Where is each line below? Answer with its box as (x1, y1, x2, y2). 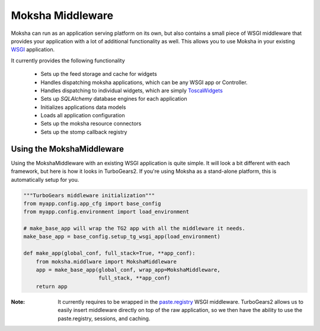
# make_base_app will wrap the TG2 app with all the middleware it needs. (23, 225, 246, 232)
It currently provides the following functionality (11, 57, 126, 64)
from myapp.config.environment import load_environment (23, 208, 190, 216)
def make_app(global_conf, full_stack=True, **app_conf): (23, 250, 196, 257)
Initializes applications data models (40, 104, 126, 111)
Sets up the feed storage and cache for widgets (40, 70, 157, 78)
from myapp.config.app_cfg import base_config (23, 200, 161, 207)
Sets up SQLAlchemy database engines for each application (40, 95, 187, 102)
